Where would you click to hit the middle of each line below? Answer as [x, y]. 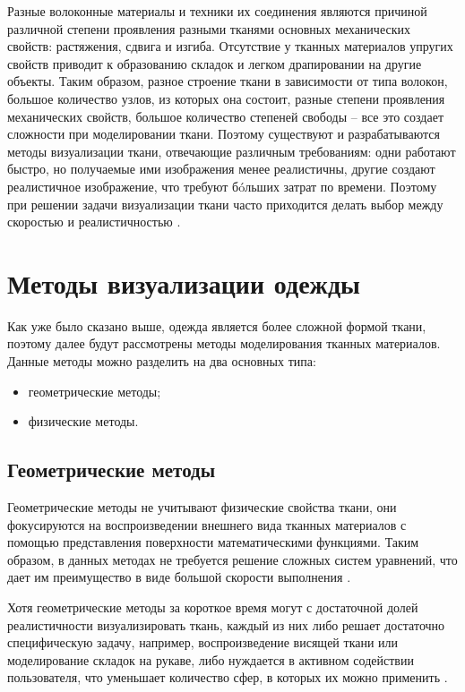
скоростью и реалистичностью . [94, 222]
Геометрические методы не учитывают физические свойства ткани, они [202, 507]
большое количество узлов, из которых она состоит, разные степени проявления [226, 98]
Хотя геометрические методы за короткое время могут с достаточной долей [213, 607]
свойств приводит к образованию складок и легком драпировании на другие [215, 63]
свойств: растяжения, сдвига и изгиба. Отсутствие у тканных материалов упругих [230, 46]
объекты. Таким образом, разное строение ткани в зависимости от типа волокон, [228, 81]
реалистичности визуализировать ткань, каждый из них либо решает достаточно [226, 624]
